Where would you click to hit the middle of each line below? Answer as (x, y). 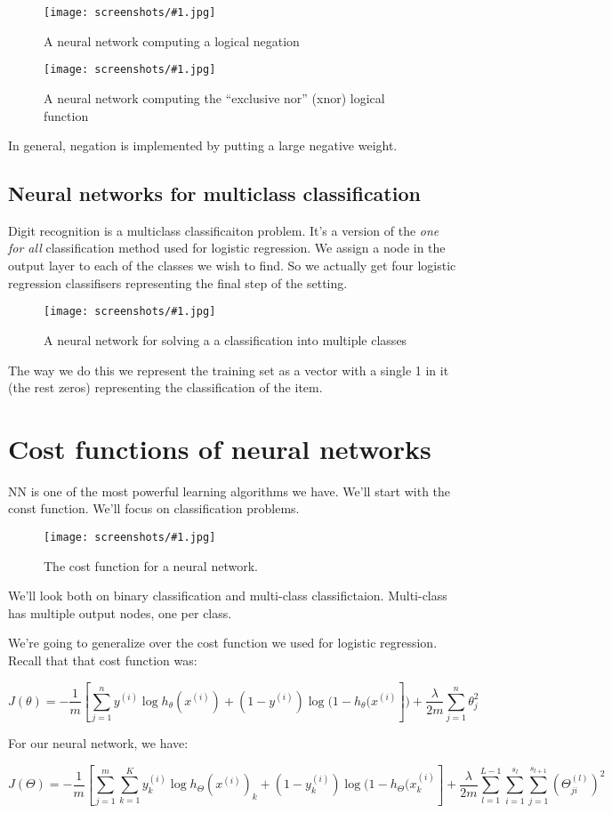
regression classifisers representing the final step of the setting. (178, 282)
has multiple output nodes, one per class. (120, 612)
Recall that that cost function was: (103, 660)
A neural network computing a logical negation (172, 40)
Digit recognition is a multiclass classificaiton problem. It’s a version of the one (224, 230)
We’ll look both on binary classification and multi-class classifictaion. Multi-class (228, 596)
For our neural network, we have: (98, 743)
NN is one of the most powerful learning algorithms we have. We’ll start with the (229, 491)
